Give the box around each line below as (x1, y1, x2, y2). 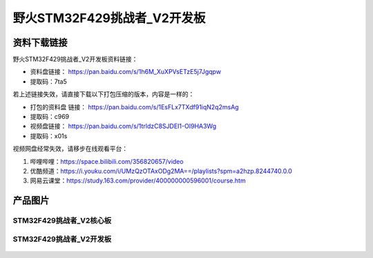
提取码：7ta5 (30, 77, 67, 86)
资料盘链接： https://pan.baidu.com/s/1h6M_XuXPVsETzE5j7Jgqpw (30, 68, 221, 76)
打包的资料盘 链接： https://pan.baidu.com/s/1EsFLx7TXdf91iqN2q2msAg (30, 102, 239, 111)
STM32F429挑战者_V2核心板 (12, 216, 112, 225)
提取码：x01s (30, 131, 68, 140)
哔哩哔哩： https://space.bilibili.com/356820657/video (30, 157, 184, 165)
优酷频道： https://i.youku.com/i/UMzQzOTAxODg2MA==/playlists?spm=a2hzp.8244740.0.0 (30, 167, 293, 175)
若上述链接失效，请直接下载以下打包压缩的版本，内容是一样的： (12, 90, 195, 98)
